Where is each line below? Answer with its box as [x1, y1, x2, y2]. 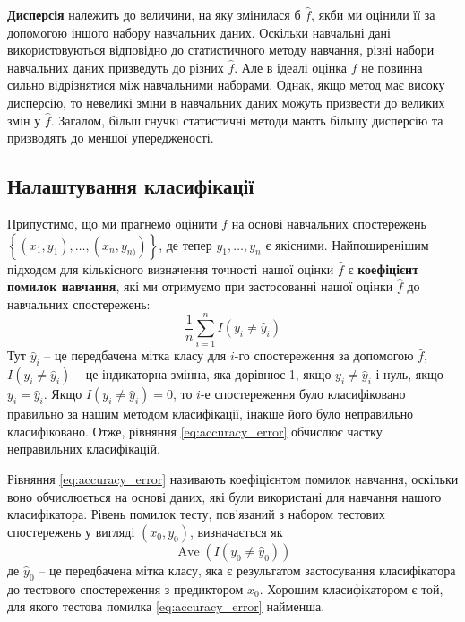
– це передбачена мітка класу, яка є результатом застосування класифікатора [39, 560, 456, 579]
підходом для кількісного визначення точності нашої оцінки [7, 259, 334, 278]
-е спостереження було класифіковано [200, 384, 406, 403]
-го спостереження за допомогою [234, 346, 414, 365]
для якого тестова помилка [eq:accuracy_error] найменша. [7, 597, 325, 616]
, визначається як [189, 522, 283, 540]
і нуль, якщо [375, 365, 443, 384]
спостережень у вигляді [7, 522, 135, 540]
